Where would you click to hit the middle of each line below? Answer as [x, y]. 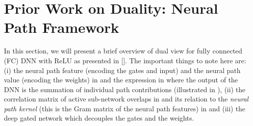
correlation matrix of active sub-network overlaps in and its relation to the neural [126, 99]
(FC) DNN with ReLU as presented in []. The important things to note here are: [125, 60]
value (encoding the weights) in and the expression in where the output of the [121, 80]
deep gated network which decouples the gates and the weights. [99, 118]
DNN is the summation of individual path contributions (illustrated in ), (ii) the [125, 89]
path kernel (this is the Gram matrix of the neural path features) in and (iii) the [125, 108]
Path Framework [62, 27]
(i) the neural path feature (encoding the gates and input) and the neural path [122, 70]
